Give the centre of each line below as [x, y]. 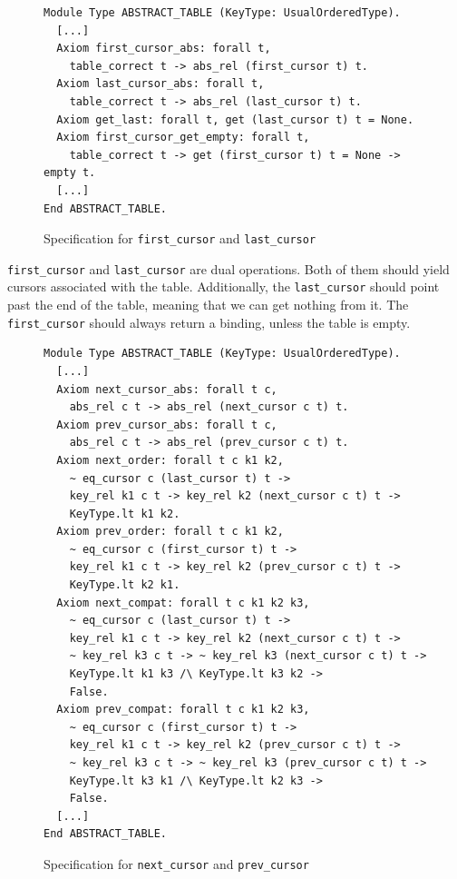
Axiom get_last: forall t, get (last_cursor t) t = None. [235, 119]
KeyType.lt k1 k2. [125, 514]
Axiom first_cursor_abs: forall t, [164, 49]
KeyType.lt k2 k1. [125, 585]
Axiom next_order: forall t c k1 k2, [170, 460]
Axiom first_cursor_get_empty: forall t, [183, 138]
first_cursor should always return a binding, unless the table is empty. [209, 322]
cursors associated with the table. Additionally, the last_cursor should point [224, 286]
